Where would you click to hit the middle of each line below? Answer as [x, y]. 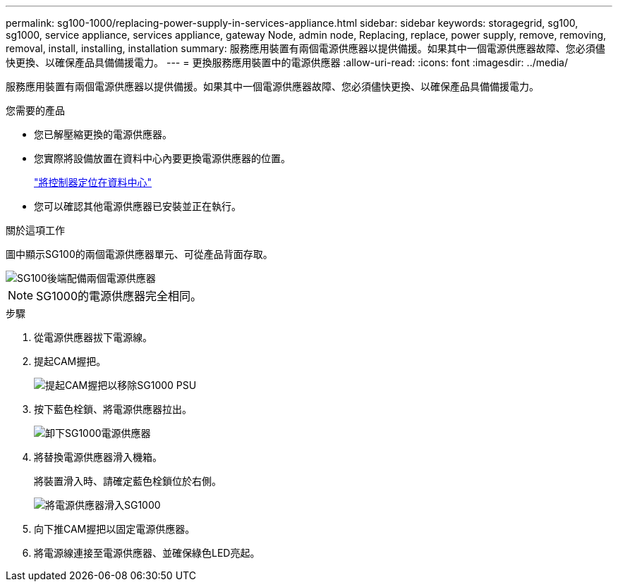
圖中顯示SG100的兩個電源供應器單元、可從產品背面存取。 [139, 254]
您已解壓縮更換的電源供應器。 [103, 134]
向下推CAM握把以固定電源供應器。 [115, 529]
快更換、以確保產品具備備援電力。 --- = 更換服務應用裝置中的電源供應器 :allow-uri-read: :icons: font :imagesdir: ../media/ [287, 62]
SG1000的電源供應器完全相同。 [119, 296]
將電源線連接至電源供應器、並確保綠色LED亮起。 [147, 553]
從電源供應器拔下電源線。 [93, 337]
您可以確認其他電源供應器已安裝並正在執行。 [138, 206]
